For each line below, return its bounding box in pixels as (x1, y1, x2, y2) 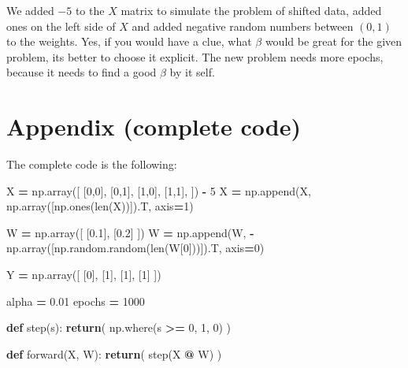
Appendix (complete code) (6, 110, 301, 143)
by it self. (169, 64, 215, 80)
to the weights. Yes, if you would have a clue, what (6, 33, 252, 50)
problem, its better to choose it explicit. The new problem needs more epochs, (6, 48, 384, 65)
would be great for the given (265, 33, 402, 50)
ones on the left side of (6, 17, 116, 34)
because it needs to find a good (6, 64, 157, 80)
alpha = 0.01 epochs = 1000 (6, 292, 145, 309)
